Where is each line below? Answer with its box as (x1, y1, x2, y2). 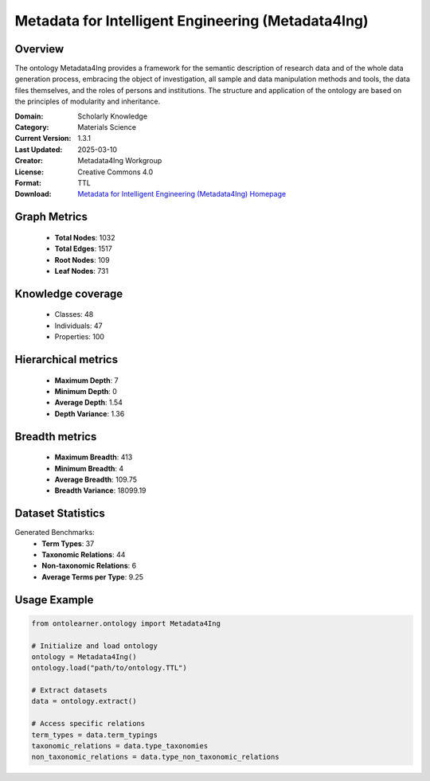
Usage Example (14, 593, 94, 607)
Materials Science (77, 123, 137, 132)
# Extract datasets (31, 685, 107, 695)
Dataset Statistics (14, 506, 105, 521)
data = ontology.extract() (31, 697, 137, 706)
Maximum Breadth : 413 (54, 452, 133, 462)
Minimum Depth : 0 (54, 386, 117, 396)
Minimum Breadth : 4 (54, 463, 124, 473)
